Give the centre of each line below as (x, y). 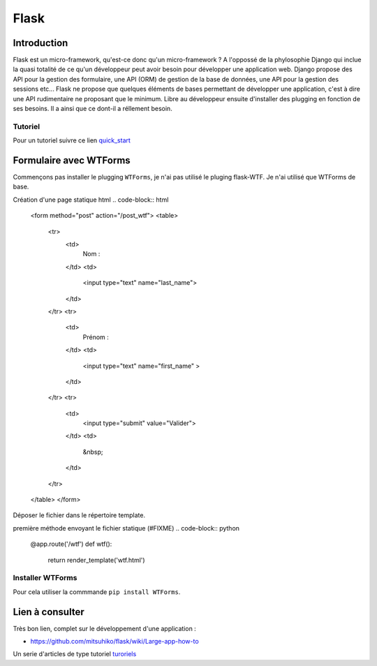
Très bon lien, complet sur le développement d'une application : (105, 628)
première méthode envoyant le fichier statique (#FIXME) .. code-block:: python (126, 528)
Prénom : (96, 337)
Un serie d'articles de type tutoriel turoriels (75, 654)
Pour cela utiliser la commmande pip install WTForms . (97, 592)
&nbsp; (93, 452)
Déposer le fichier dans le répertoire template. (79, 515)
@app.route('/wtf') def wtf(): (71, 544)
